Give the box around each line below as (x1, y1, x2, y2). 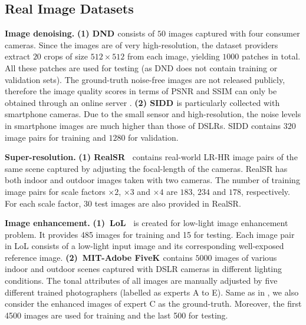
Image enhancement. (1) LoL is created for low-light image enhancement (5, 217, 288, 229)
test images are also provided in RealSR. (94, 197, 241, 209)
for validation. (128, 131, 179, 143)
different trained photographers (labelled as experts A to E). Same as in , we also (5, 286, 299, 298)
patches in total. (241, 50, 301, 62)
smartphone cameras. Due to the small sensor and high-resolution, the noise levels (5, 108, 301, 120)
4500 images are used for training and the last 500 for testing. (5, 309, 228, 321)
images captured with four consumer (168, 27, 300, 39)
